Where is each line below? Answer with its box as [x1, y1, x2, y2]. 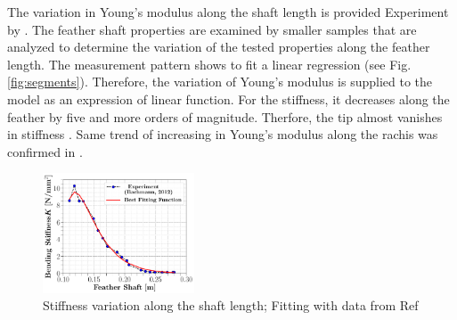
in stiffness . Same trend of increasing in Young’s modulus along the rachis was [7, 125, 438, 144]
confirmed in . [7, 142, 83, 160]
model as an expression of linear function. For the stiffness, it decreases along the [7, 89, 450, 108]
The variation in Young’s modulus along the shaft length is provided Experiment [7, 3, 449, 21]
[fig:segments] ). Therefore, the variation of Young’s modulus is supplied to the [7, 72, 433, 91]
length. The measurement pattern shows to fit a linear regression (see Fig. [7, 54, 412, 73]
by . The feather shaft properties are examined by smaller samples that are [7, 20, 417, 38]
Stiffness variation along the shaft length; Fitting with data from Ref [43, 296, 419, 315]
